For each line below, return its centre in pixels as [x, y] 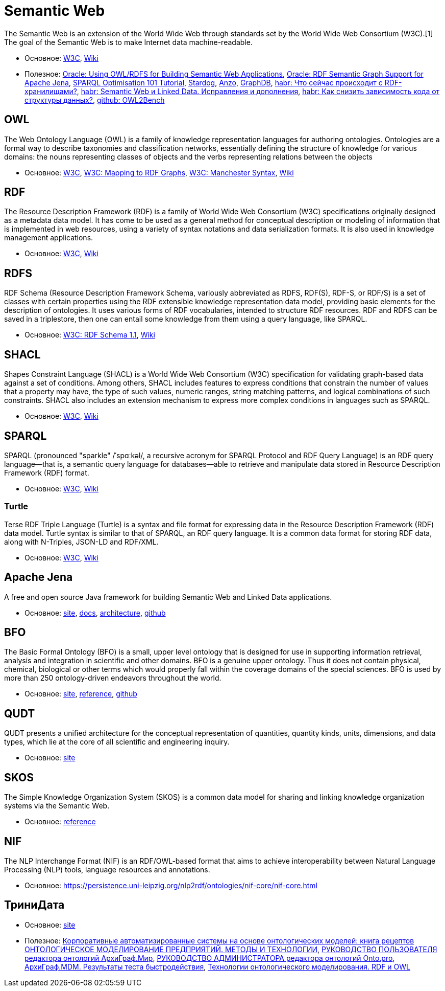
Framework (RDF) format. [47, 472]
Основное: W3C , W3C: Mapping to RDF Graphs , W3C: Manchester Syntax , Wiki [159, 172]
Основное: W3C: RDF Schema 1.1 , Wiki [90, 335]
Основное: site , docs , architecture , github [95, 613]
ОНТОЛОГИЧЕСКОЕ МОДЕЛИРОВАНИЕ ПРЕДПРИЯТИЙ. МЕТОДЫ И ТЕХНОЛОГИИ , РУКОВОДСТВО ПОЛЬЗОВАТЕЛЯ [231, 949]
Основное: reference [60, 822]
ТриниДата [34, 905]
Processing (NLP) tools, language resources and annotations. [107, 869]
